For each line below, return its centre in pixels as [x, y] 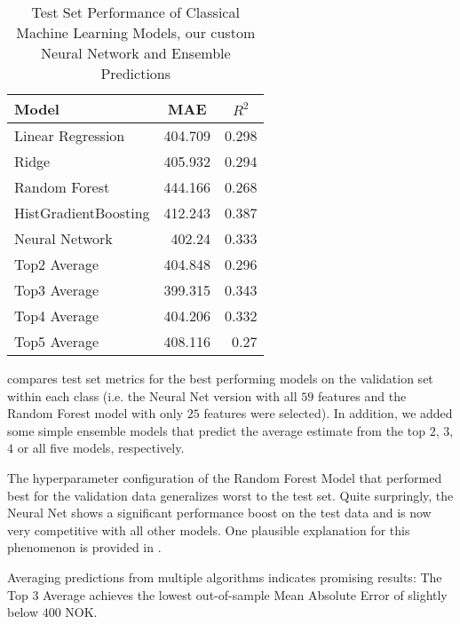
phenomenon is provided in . [84, 547]
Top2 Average [57, 264]
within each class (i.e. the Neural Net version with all [152, 395]
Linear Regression [70, 135]
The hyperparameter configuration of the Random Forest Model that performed [225, 477]
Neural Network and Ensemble [135, 53]
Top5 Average [57, 341]
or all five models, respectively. [101, 448]
